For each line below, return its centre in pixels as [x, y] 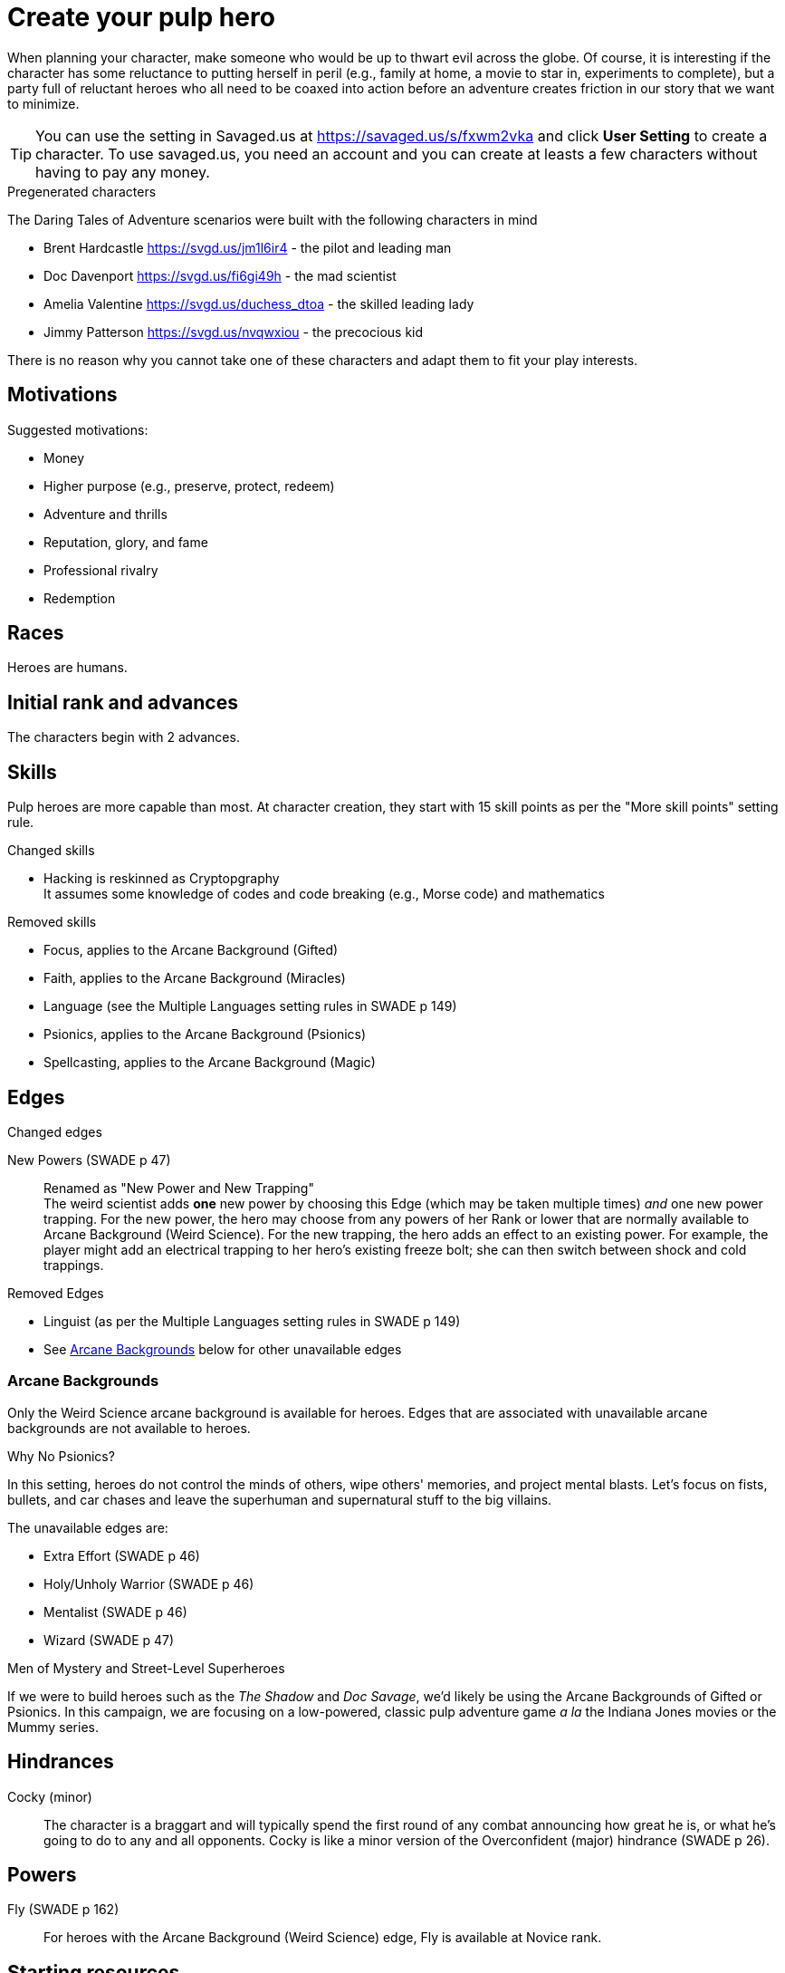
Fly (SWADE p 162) [63, 1910]
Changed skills [51, 851]
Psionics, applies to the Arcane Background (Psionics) [205, 1035]
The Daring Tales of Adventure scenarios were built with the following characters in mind [273, 219]
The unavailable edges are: [88, 1527]
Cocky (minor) [50, 1796]
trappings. [74, 1265]
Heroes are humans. [67, 668]
